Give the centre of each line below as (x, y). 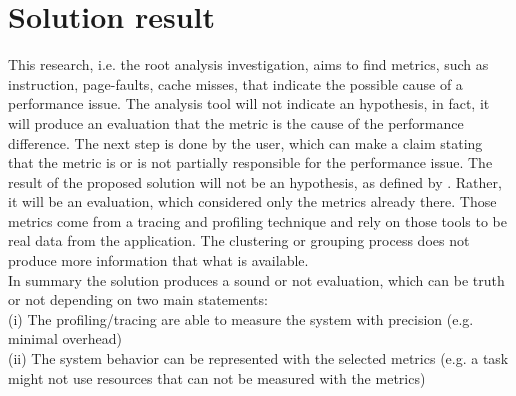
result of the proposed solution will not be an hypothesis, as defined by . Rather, (255, 181)
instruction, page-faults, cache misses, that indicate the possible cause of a (235, 83)
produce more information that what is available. (158, 260)
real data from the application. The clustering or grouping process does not (239, 240)
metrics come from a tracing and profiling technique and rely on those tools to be (257, 220)
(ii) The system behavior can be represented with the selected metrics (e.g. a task (258, 358)
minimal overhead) (65, 338)
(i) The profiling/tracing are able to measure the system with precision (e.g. (241, 318)
